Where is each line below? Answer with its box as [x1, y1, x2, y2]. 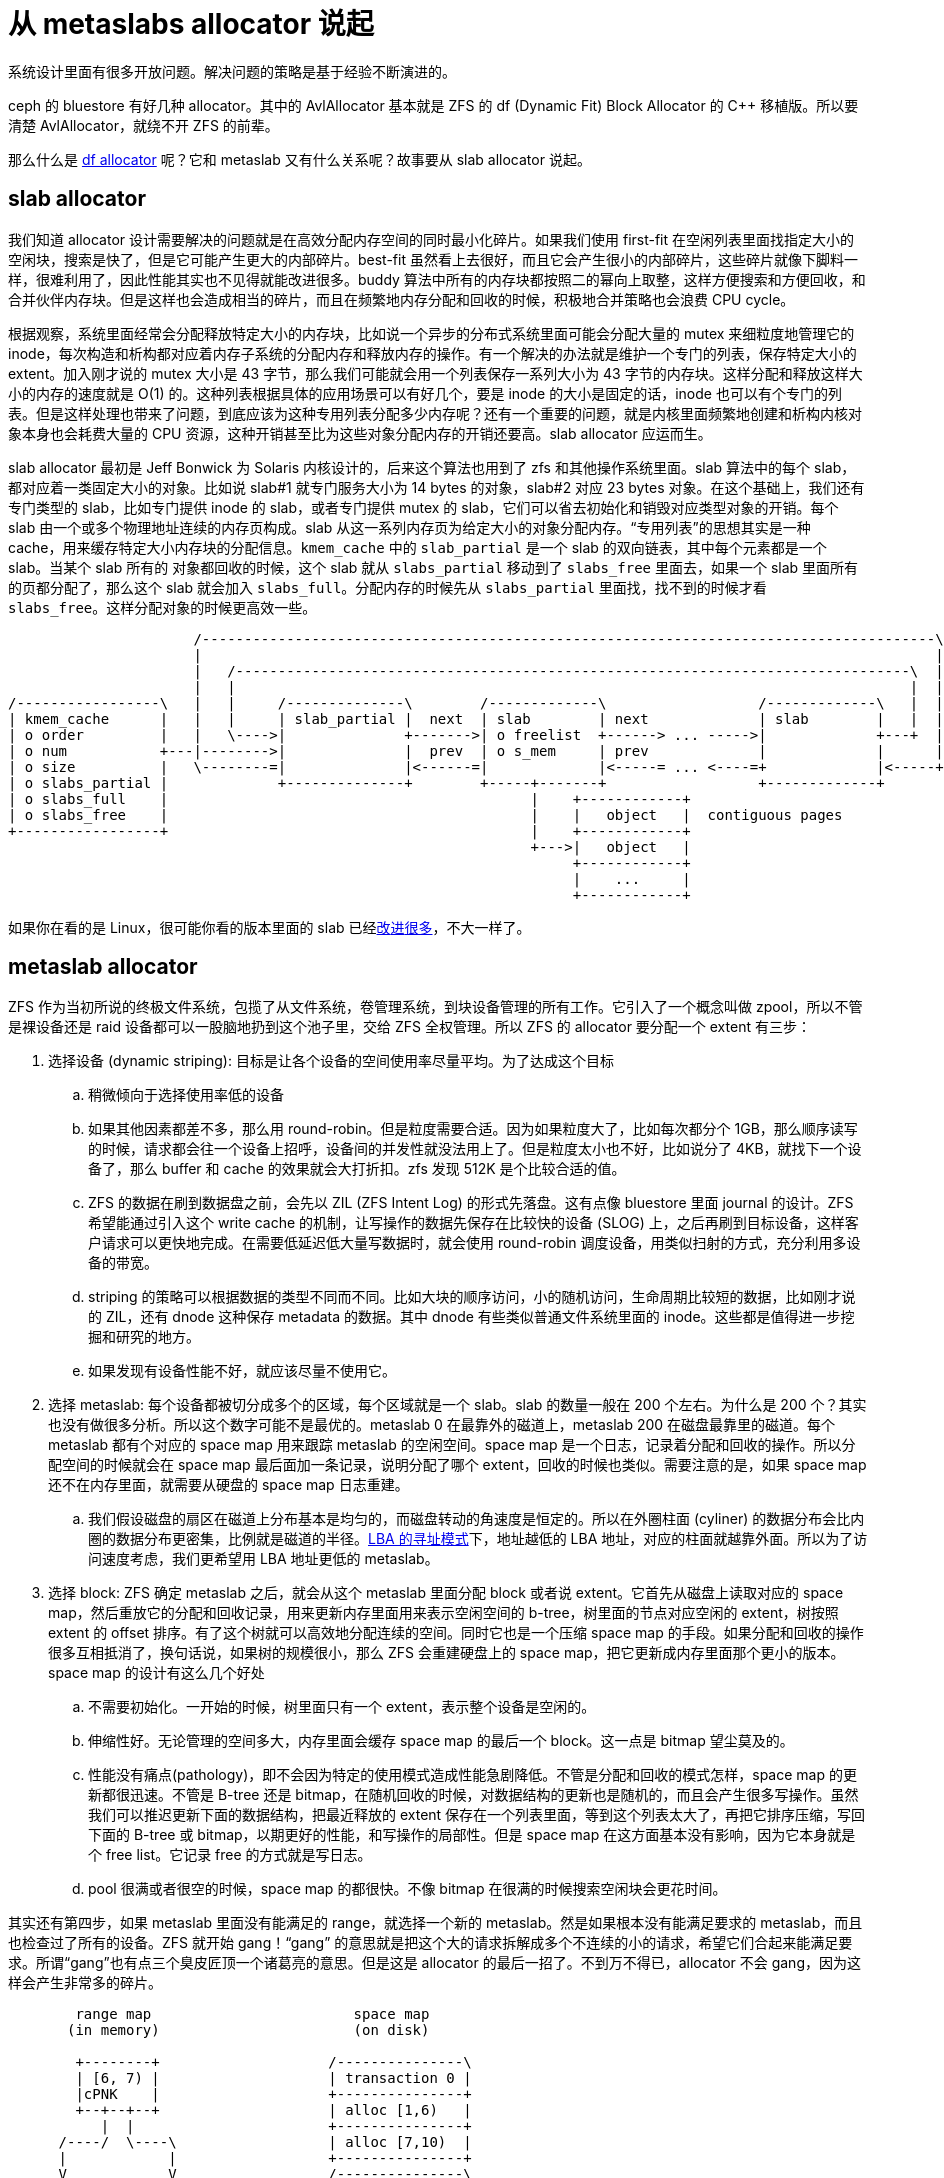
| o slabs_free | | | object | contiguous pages [8, 806, 843, 823]
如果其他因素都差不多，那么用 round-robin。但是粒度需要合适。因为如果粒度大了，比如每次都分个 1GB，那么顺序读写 [88, 1120, 858, 1138]
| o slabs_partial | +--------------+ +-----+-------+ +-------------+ [8, 774, 885, 791]
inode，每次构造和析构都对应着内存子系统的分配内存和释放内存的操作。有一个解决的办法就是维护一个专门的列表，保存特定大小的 [8, 344, 857, 362]
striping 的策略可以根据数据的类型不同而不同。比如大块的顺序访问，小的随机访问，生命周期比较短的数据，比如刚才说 [88, 1288, 856, 1306]
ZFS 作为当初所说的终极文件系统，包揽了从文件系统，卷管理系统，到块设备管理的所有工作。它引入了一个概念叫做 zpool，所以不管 [8, 998, 863, 1016]
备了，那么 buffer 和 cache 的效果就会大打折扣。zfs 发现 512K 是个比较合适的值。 [88, 1160, 626, 1178]
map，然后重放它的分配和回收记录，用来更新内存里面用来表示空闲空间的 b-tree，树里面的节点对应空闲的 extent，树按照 [48, 1604, 839, 1622]
